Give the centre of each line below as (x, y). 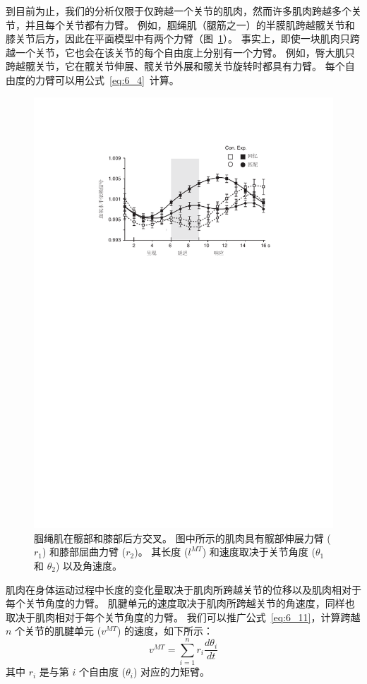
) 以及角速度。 (89, 565)
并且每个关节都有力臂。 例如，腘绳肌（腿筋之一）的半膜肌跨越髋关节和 (190, 24)
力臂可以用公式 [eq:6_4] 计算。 (107, 79)
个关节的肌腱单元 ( (58, 631)
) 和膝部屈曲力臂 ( (84, 552)
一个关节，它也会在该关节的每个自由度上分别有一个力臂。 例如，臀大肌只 (185, 52)
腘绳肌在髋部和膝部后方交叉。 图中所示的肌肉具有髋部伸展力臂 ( (182, 538)
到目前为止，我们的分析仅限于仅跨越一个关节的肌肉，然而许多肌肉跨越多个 (179, 11)
